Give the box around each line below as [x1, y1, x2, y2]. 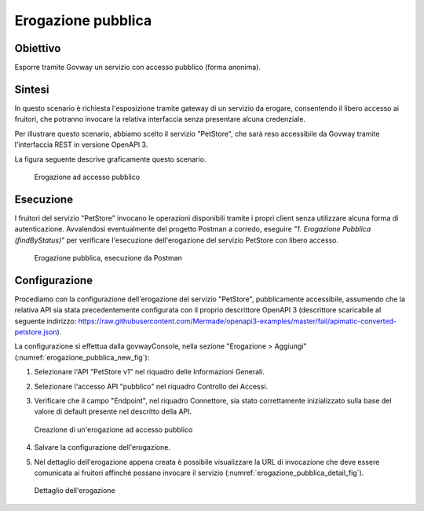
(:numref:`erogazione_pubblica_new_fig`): [14, 352, 150, 362]
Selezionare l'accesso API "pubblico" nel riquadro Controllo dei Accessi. [34, 381, 269, 391]
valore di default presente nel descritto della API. [34, 407, 192, 416]
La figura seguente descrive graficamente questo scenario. [14, 154, 207, 164]
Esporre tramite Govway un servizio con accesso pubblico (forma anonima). [14, 63, 261, 72]
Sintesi [14, 82, 49, 96]
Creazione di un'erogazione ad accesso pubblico [34, 425, 193, 434]
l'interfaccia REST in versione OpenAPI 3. [14, 140, 148, 149]
